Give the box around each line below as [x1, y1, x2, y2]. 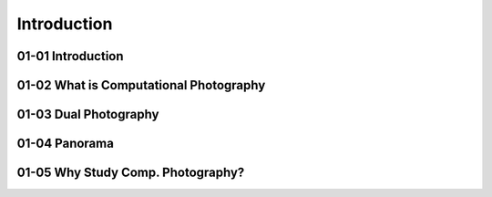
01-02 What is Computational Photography [16, 78, 266, 93]
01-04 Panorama [16, 136, 114, 151]
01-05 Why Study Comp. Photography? [16, 165, 245, 181]
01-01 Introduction [16, 48, 124, 64]
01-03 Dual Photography [16, 107, 159, 122]
